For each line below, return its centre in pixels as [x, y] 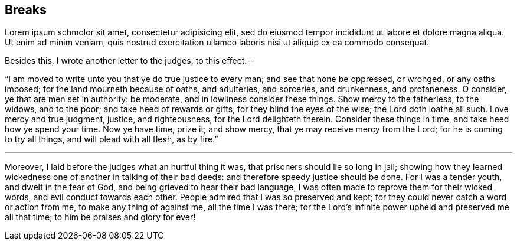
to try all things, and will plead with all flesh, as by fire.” [112, 139]
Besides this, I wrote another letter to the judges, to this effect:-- [130, 61]
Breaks [26, 10]
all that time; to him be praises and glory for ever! [100, 217]
